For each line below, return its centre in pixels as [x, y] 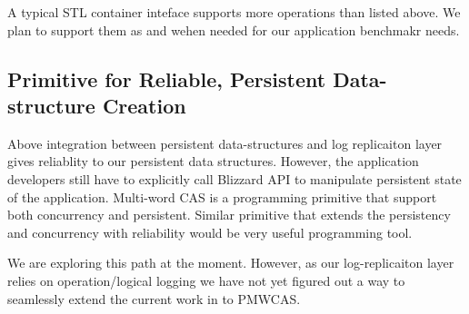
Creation [144, 105]
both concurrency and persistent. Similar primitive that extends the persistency [229, 215]
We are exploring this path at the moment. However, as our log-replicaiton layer [231, 263]
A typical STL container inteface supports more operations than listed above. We [234, 12]
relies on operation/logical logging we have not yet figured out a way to [206, 280]
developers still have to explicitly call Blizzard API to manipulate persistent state [234, 178]
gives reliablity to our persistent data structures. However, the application [213, 161]
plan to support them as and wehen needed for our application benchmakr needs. [234, 29]
